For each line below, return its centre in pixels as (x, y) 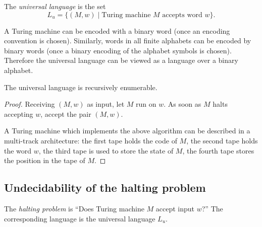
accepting (19, 113)
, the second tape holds (222, 140)
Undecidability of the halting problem (105, 187)
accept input (175, 208)
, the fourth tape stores (218, 150)
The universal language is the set (55, 6)
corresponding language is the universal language (80, 218)
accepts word (182, 15)
